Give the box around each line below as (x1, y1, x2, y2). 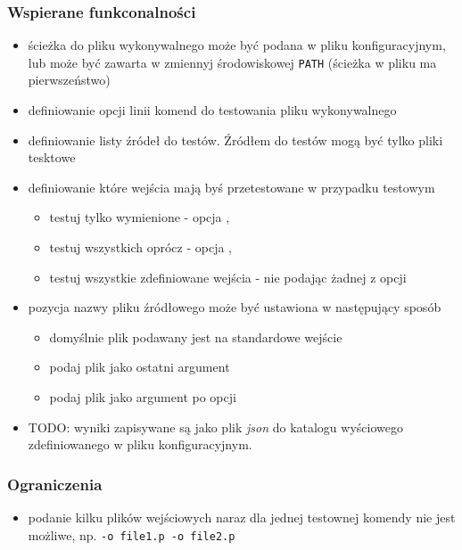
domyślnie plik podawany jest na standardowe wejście (49, 327, 342, 346)
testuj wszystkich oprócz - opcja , (49, 238, 233, 257)
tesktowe (28, 148, 76, 167)
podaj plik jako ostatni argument (49, 357, 230, 376)
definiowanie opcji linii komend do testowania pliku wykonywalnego (28, 101, 397, 119)
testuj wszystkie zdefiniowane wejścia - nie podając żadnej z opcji (49, 267, 407, 286)
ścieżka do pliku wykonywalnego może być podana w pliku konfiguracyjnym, (28, 36, 446, 54)
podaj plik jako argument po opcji (49, 388, 236, 406)
